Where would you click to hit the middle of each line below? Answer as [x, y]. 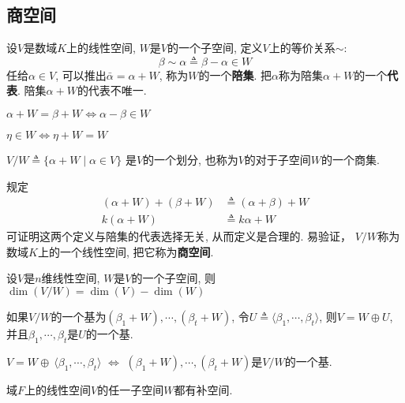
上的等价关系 [302, 48]
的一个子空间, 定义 [215, 48]
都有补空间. [203, 389]
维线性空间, [71, 278]
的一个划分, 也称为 [191, 159]
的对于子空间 [277, 159]
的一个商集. [351, 159]
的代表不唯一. [112, 90]
